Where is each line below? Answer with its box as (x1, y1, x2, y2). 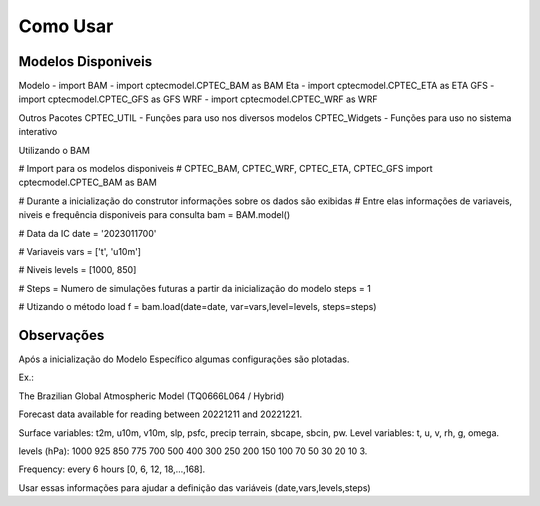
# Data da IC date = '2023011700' (18, 227, 157, 239)
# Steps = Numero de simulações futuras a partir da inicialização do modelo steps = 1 (18, 282, 372, 294)
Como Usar (18, 15, 114, 37)
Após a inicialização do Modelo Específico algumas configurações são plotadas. (18, 353, 350, 365)
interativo (18, 126, 58, 138)
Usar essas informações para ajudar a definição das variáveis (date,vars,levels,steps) (18, 481, 371, 494)
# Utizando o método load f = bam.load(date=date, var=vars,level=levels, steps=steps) (18, 301, 377, 313)
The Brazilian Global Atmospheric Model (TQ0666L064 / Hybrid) (18, 390, 285, 402)
